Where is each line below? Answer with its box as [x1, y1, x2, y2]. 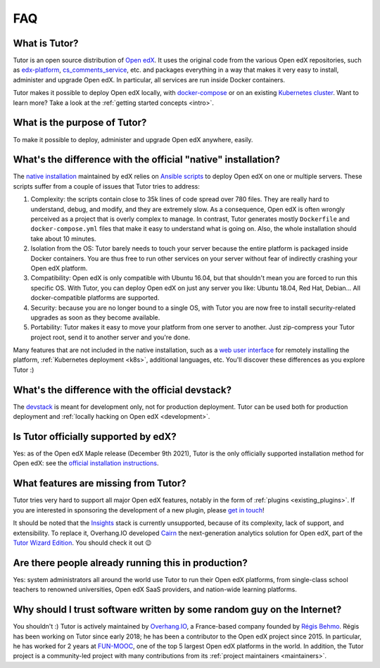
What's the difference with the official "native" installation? [13, 153, 281, 165]
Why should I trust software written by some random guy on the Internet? [13, 604, 342, 616]
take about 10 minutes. [30, 234, 96, 243]
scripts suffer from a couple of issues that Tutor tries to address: [13, 182, 200, 190]
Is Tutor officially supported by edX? [13, 430, 177, 443]
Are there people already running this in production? [13, 557, 248, 569]
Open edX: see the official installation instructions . [13, 459, 159, 467]
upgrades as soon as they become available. [30, 313, 160, 322]
